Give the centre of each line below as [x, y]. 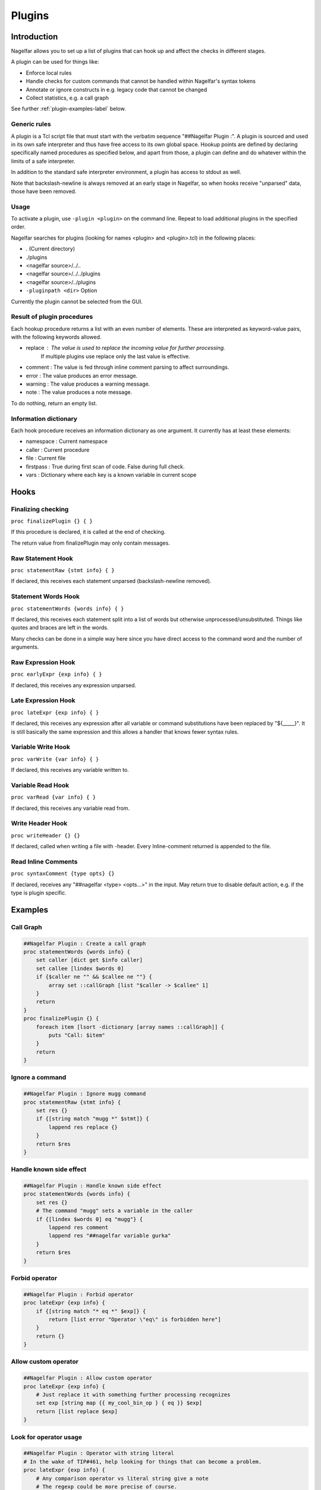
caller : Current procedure [58, 449]
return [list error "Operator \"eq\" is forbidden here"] [135, 1319]
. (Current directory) [51, 249]
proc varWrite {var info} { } [55, 759]
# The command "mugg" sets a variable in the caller [114, 1211]
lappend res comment [78, 1227]
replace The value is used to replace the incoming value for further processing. [125, 348]
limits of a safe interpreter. [43, 161]
